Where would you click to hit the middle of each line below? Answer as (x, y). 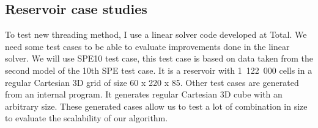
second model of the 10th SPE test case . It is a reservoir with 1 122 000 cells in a (159, 70)
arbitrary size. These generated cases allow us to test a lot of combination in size (156, 106)
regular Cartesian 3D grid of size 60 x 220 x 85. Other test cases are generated (152, 82)
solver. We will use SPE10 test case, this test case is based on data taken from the (159, 58)
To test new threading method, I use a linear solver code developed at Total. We (156, 34)
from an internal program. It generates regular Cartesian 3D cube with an (144, 94)
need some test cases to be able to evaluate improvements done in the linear (147, 46)
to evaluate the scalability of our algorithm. (87, 118)
